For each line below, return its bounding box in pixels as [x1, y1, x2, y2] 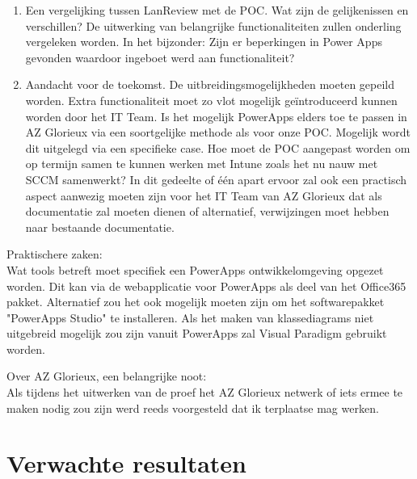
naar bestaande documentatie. [25, 218, 175, 235]
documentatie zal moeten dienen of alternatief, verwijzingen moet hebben [25, 203, 390, 220]
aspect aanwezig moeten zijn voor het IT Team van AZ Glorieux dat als [25, 187, 382, 204]
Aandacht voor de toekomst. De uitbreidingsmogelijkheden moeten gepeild [25, 76, 395, 93]
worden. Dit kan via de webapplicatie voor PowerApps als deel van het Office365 [6, 277, 406, 294]
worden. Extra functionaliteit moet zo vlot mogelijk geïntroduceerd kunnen [25, 91, 398, 108]
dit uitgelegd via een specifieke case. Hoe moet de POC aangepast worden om [25, 139, 411, 156]
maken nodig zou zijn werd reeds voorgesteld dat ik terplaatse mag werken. [6, 399, 379, 416]
